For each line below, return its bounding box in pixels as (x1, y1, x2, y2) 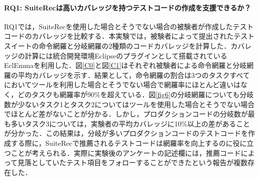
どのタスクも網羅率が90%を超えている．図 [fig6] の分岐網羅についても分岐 (17, 89, 254, 99)
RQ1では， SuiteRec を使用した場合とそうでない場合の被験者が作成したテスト (4, 21, 254, 31)
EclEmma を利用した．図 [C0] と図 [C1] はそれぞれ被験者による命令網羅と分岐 (4, 60, 247, 70)
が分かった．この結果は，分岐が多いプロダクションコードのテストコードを (4, 128, 248, 138)
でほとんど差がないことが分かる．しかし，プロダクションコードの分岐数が (4, 109, 248, 119)
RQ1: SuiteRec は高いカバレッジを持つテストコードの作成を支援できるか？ (4, 2, 251, 12)
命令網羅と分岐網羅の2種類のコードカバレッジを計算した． (38, 40, 231, 51)
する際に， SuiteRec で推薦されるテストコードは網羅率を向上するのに (10, 137, 233, 148)
